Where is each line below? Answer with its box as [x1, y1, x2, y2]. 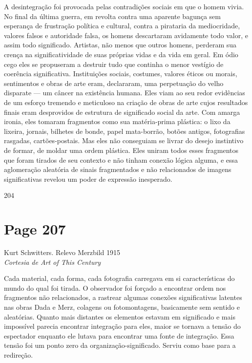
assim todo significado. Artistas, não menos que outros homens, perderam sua [4, 40, 237, 50]
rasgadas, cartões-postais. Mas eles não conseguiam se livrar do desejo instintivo [4, 135, 244, 146]
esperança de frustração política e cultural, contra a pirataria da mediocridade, [4, 21, 240, 31]
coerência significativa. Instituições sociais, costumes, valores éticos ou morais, [4, 68, 237, 79]
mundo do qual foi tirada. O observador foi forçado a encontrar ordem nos [4, 282, 226, 293]
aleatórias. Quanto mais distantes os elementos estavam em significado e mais [4, 311, 235, 321]
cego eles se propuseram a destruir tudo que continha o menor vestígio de [4, 59, 224, 69]
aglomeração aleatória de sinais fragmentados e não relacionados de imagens [4, 164, 231, 174]
